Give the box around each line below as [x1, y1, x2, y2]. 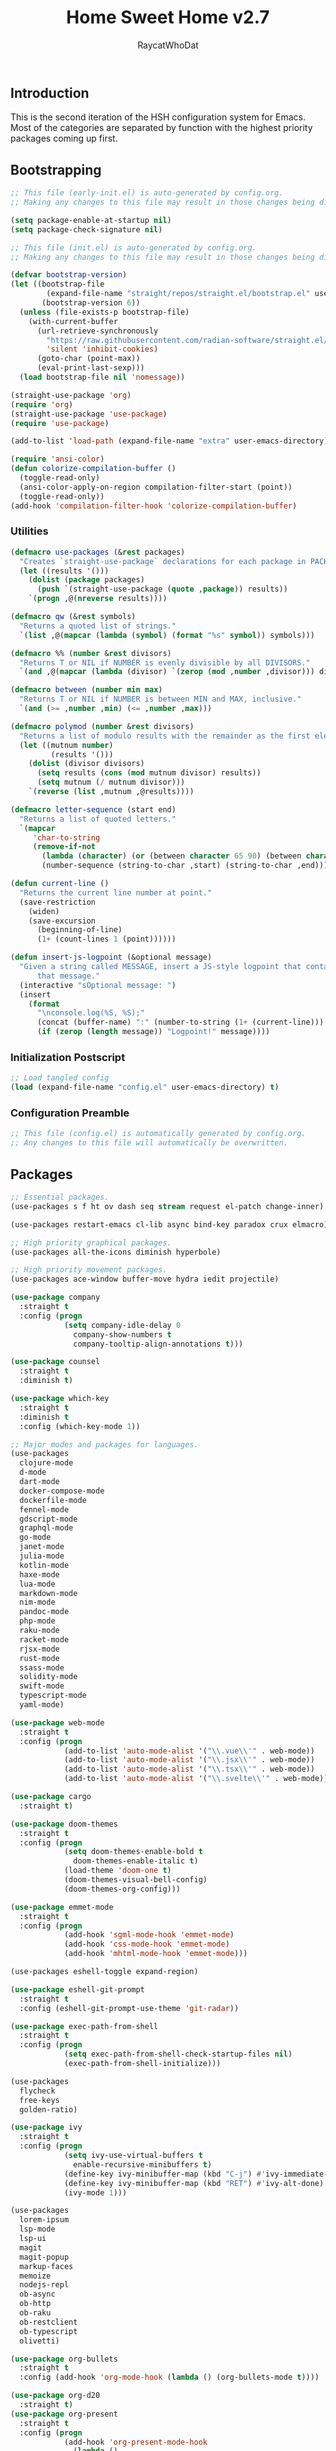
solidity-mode [19, 1672, 78, 1682]
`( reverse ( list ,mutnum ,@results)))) [28, 787, 195, 797]
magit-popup [19, 2252, 70, 2262]
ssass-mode [19, 1662, 65, 1673]
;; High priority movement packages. [10, 1265, 168, 1275]
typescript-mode [19, 1691, 87, 1701]
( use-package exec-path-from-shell [10, 2021, 159, 2031]
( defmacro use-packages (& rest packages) [10, 547, 186, 557]
